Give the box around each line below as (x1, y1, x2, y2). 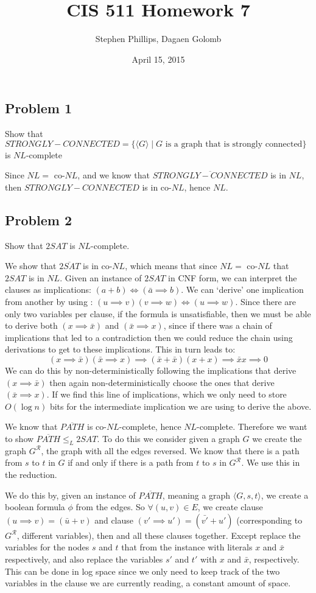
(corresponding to (236, 513, 303, 526)
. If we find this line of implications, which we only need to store (46, 388, 287, 401)
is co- (86, 420, 107, 433)
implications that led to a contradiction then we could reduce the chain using (5, 331, 293, 343)
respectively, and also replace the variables (5, 552, 163, 565)
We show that (5, 259, 57, 272)
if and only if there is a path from (68, 456, 194, 469)
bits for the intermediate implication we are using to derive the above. (49, 399, 312, 412)
